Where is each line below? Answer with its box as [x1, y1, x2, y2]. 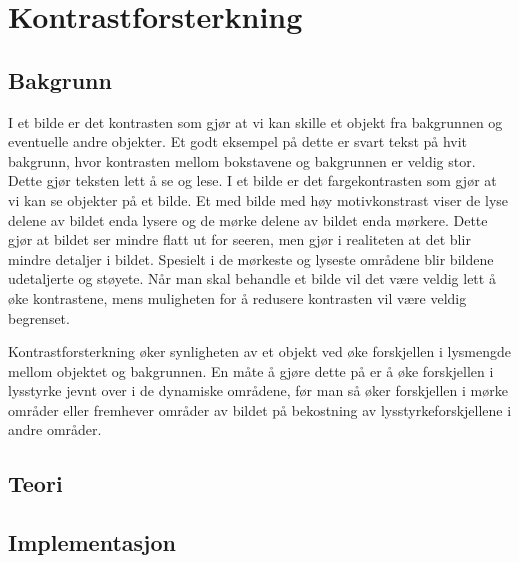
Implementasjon [8, 527, 176, 558]
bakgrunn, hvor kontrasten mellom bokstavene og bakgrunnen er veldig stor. [8, 150, 476, 171]
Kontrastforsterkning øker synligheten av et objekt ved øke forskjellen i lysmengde [8, 341, 512, 362]
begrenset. [8, 307, 70, 328]
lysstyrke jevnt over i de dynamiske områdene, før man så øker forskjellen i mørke [8, 380, 508, 401]
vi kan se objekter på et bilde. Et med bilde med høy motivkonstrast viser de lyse [8, 189, 509, 210]
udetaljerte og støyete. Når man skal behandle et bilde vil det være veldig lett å [8, 268, 496, 289]
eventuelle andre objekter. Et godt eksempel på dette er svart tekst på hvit [8, 131, 468, 152]
